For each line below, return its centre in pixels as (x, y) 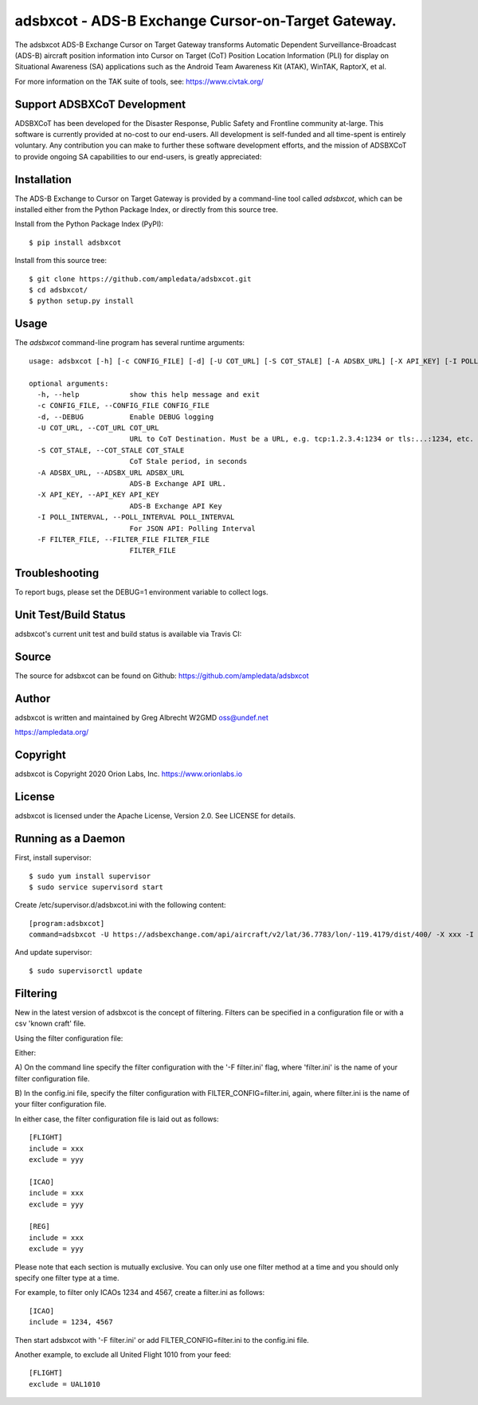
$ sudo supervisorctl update (86, 971)
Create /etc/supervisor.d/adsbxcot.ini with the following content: (120, 905)
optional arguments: (69, 383)
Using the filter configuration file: (69, 1038)
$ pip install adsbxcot (75, 242)
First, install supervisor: (53, 858)
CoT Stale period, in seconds (188, 461)
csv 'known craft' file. (50, 1023)
